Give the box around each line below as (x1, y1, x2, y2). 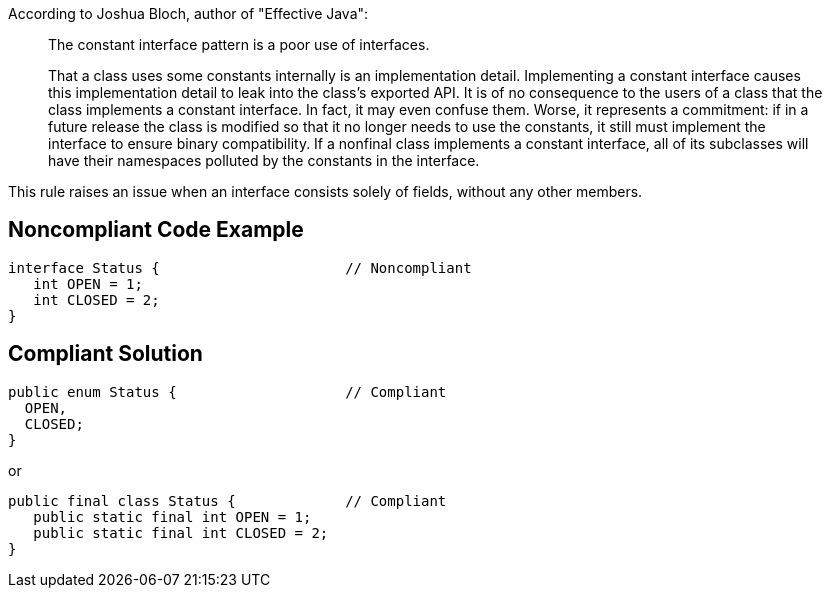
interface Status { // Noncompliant (8, 259, 472, 276)
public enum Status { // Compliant (8, 383, 447, 400)
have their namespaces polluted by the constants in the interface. (48, 152, 480, 169)
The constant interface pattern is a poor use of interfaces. (48, 36, 430, 53)
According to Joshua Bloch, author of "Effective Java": (8, 5, 369, 22)
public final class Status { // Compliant (8, 492, 447, 509)
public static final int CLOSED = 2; (33, 524, 329, 541)
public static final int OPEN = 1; (33, 508, 312, 525)
